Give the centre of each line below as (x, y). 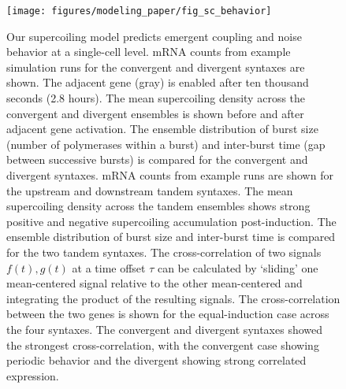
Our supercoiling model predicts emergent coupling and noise (154, 36)
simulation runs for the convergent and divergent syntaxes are (156, 67)
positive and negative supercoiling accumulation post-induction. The (171, 221)
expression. (33, 375)
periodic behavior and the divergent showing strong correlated (156, 360)
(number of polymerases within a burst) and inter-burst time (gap (166, 144)
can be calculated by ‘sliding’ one (238, 267)
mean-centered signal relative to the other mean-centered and (154, 283)
